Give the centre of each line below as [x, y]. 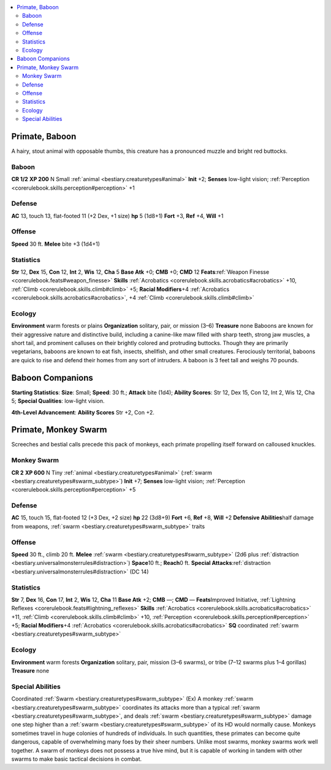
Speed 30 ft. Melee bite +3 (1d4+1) [56, 244]
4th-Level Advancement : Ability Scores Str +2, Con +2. [83, 412]
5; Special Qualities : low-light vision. [58, 401]
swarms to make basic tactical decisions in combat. [77, 759]
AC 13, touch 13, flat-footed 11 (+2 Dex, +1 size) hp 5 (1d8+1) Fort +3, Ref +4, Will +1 [117, 216]
